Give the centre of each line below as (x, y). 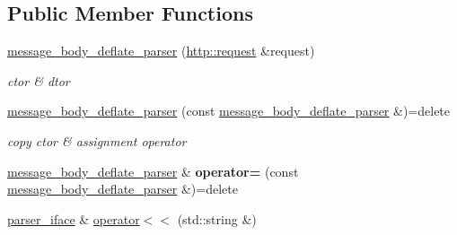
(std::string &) (217, 218)
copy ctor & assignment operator (97, 140)
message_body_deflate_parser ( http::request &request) (161, 51)
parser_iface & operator (74, 218)
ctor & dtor (39, 80)
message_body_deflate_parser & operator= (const (153, 171)
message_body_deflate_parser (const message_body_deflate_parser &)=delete (229, 111)
